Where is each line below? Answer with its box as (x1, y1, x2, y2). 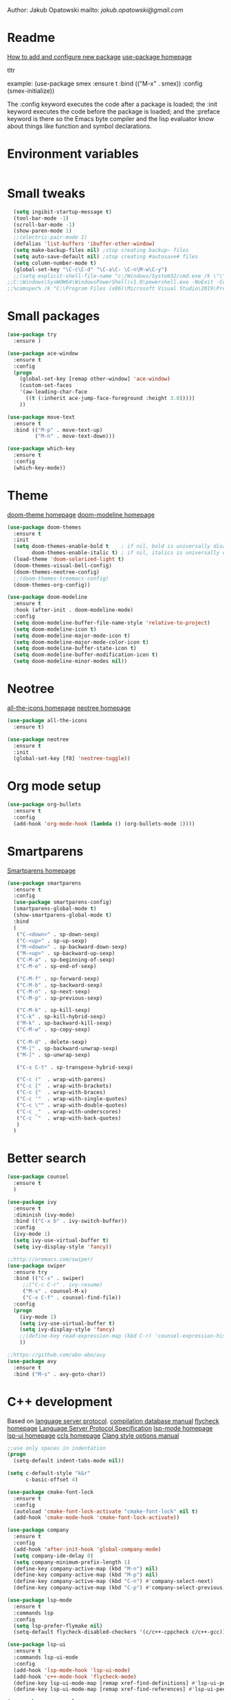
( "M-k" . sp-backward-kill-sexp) (16, 1020, 112, 1027)
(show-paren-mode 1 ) (13, 227, 72, 235)
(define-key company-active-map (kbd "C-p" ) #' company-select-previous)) (13, 1584, 229, 1591)
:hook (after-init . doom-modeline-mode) (13, 607, 134, 613)
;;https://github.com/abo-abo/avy (7, 1352, 107, 1358)
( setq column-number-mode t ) (13, 260, 97, 266)
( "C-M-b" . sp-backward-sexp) (16, 981, 103, 989)
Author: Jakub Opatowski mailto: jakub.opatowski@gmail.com (7, 6, 184, 14)
